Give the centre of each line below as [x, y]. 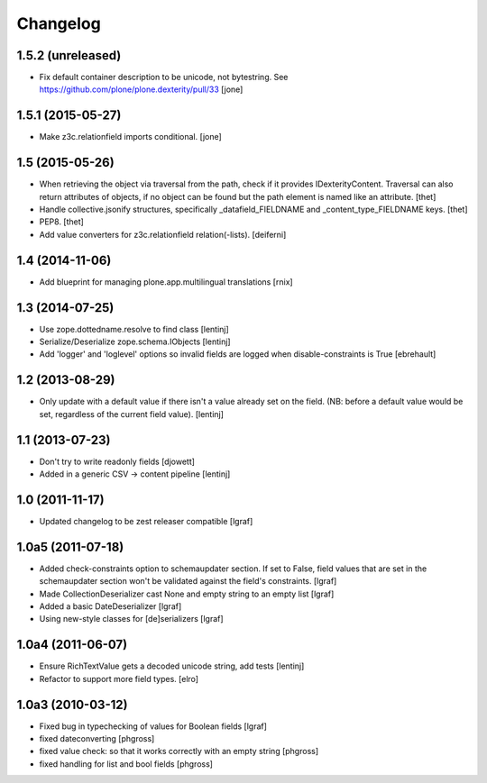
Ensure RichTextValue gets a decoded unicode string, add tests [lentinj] [172, 666]
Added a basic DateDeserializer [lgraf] [110, 606]
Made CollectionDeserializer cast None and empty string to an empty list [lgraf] [187, 594]
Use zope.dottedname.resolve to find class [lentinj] [134, 329]
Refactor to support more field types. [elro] [119, 678]
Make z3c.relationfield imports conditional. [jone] [131, 137]
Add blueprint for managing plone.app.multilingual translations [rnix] [166, 282]
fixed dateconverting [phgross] [97, 738]
